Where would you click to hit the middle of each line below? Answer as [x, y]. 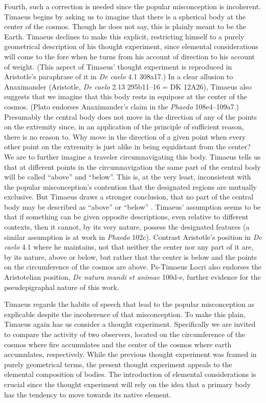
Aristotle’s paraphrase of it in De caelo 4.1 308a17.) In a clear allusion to [119, 76]
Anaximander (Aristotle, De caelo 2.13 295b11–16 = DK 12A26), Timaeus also [128, 86]
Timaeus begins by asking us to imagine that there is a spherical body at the [125, 16]
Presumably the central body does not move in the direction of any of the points [131, 116]
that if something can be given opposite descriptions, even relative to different [126, 217]
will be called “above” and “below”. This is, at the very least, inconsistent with [128, 177]
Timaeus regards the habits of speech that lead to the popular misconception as [129, 304]
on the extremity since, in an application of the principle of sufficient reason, [124, 127]
